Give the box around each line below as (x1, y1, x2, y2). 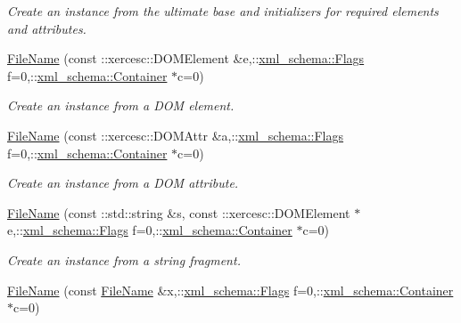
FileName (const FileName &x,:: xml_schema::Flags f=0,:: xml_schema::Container (7, 280, 454, 299)
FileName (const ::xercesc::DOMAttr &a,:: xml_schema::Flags (7, 125, 344, 144)
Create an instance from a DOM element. (7, 96, 235, 115)
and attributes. (7, 19, 86, 37)
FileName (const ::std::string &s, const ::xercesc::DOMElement (7, 203, 350, 222)
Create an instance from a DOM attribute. (7, 174, 239, 192)
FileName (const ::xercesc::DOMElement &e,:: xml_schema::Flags (7, 49, 365, 68)
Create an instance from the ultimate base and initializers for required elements (7, 2, 439, 20)
